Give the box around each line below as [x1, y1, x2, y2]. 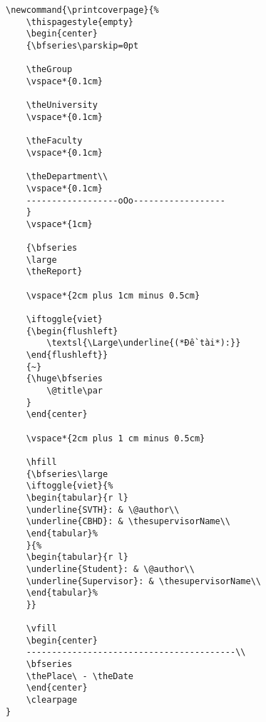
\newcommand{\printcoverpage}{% [6, 5, 159, 15]
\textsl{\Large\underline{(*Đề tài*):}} [46, 338, 241, 349]
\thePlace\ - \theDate [26, 671, 133, 681]
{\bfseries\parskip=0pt [26, 40, 139, 51]
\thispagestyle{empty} [26, 16, 133, 27]
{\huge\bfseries [26, 373, 103, 384]
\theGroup [26, 64, 73, 75]
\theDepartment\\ [26, 171, 108, 182]
